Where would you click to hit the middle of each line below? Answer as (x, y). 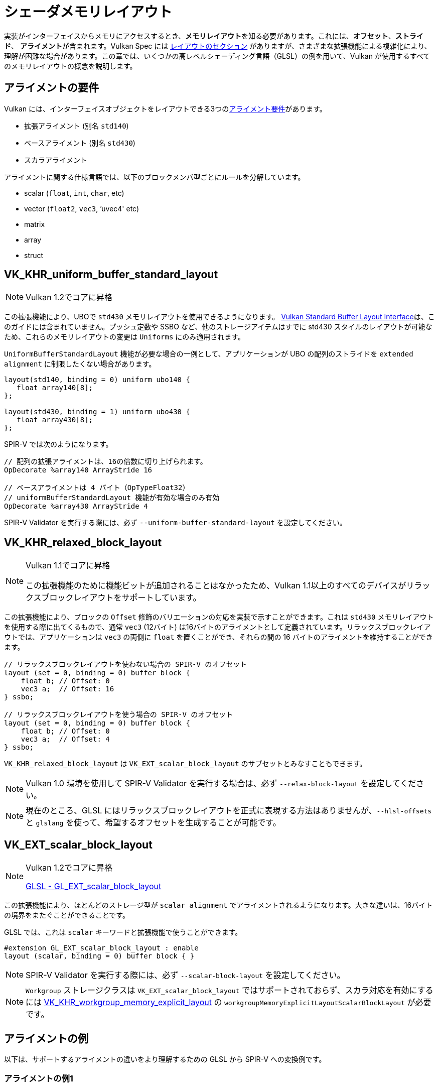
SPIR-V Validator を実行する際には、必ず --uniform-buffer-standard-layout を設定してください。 (175, 523)
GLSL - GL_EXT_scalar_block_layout (94, 886)
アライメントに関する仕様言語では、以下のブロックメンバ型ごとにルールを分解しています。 (155, 177)
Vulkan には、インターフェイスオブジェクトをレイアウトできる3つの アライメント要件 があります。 (165, 108)
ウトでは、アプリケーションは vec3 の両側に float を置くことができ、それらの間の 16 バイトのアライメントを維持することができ (218, 637)
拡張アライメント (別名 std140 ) (77, 126)
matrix (35, 224)
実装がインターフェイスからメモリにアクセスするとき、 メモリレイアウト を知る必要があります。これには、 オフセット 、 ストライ (214, 36)
